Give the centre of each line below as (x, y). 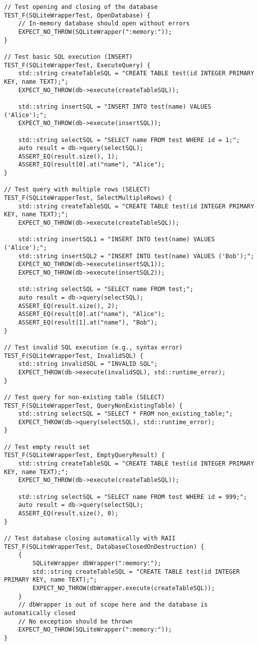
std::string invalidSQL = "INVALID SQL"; (88, 364)
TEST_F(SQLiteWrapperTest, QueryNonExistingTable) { (93, 405)
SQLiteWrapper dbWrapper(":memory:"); (97, 563)
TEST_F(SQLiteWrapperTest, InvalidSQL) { (74, 356)
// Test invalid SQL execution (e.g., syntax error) (93, 347)
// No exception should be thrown (75, 621)
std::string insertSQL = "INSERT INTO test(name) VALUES (115, 106)
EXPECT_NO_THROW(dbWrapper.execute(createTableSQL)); (124, 588)
